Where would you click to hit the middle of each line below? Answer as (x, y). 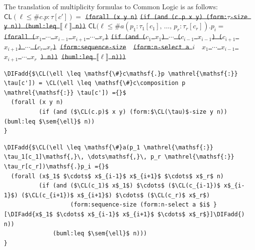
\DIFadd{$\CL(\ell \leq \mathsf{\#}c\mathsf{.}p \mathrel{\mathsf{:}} (121, 73)
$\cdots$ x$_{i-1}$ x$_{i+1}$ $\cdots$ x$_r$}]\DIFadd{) (150, 214)
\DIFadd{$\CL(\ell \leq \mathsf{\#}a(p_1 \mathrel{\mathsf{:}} (109, 147)
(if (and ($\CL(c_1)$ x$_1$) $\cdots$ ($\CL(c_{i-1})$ (129, 186)
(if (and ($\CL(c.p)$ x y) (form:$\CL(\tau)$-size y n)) (133, 112)
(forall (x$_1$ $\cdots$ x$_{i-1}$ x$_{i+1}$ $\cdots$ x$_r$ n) (118, 176)
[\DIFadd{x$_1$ (29, 214)
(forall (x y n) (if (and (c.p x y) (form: (156, 17)
